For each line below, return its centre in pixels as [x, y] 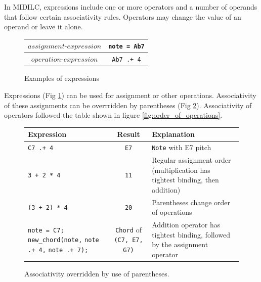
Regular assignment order [191, 159]
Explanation [173, 134]
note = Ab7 [126, 47]
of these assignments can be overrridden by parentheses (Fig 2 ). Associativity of [128, 105]
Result [128, 134]
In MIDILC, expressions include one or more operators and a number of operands [131, 7]
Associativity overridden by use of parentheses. [97, 273]
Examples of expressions [62, 78]
